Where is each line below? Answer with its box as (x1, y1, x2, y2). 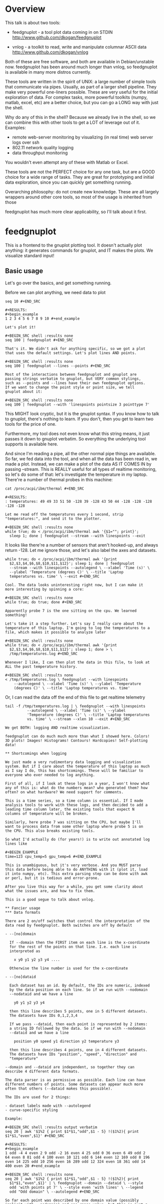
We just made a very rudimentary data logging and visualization (5, 760, 141, 765)
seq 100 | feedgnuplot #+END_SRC (5, 337, 73, 342)
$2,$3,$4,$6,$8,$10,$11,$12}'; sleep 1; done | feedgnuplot (9, 561, 135, 566)
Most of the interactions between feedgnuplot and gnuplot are (5, 372, 137, 377)
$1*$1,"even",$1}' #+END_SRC (5, 1133, 65, 1138)
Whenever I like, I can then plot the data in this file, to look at (5, 659, 150, 665)
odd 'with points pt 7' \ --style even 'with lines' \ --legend (9, 1185, 143, 1190)
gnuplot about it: (5, 389, 43, 394)
